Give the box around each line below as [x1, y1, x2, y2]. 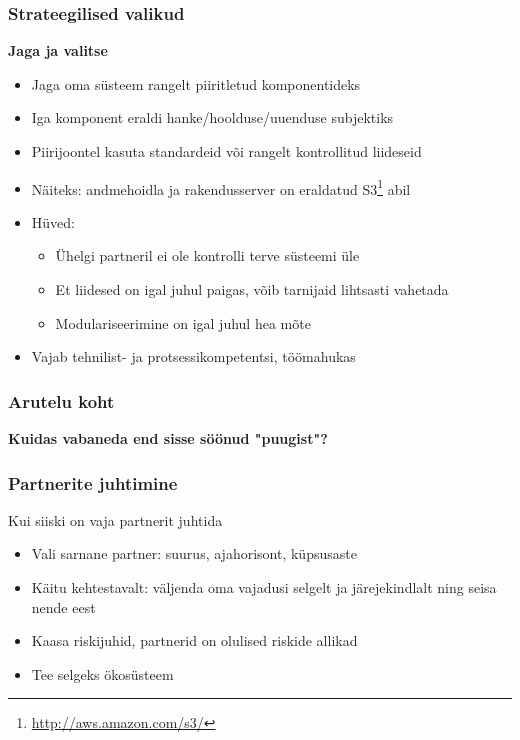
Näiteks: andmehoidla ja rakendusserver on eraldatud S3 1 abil [31, 175, 411, 199]
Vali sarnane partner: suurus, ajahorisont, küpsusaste [31, 543, 357, 564]
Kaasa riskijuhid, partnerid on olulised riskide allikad [31, 630, 358, 651]
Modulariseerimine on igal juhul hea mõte [55, 312, 311, 333]
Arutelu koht [8, 388, 115, 413]
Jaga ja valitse [8, 40, 108, 61]
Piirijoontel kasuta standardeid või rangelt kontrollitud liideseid [31, 141, 422, 161]
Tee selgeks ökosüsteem [31, 663, 174, 684]
